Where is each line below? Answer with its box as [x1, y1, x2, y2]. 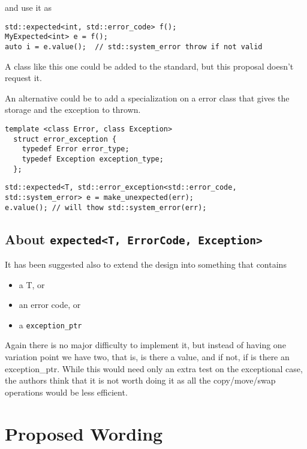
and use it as [5, 1, 52, 13]
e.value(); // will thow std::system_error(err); [5, 203, 207, 212]
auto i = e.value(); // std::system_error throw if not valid [5, 42, 263, 51]
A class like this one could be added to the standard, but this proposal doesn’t [5, 59, 294, 72]
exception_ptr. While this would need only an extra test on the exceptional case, [5, 362, 303, 375]
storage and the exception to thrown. [5, 103, 141, 116]
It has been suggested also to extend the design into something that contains [5, 258, 287, 270]
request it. [5, 71, 42, 84]
